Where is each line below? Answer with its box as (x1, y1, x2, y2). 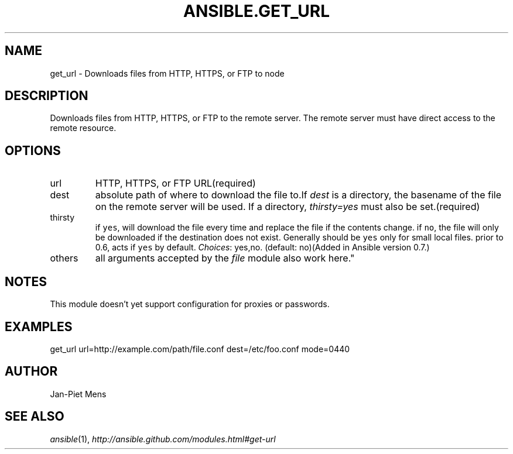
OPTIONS (5, 143, 61, 158)
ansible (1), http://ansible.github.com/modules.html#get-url (50, 434, 276, 444)
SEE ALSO (5, 409, 64, 424)
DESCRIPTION (5, 88, 88, 104)
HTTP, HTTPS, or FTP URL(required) (95, 177, 256, 190)
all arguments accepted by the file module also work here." (95, 252, 355, 264)
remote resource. (50, 123, 117, 133)
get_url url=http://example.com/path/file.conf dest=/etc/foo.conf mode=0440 (50, 343, 350, 354)
